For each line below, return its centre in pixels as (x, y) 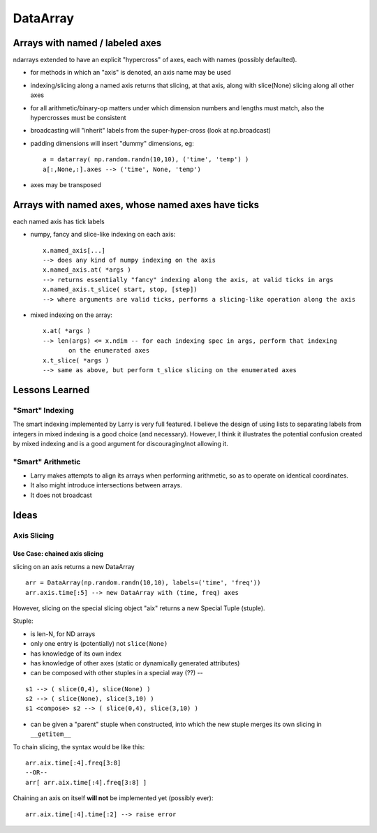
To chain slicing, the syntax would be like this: (79, 746)
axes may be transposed (66, 184)
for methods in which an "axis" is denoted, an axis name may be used (131, 73)
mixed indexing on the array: (72, 315)
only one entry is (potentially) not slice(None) (99, 644)
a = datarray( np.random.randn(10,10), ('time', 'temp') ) (146, 160)
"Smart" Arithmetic (47, 462)
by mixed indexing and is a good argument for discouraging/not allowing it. (120, 443)
